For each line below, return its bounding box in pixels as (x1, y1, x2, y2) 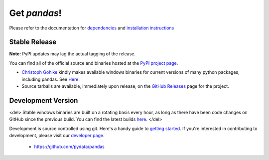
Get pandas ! (9, 7, 62, 18)
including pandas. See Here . (21, 76, 80, 82)
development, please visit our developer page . (9, 133, 105, 139)
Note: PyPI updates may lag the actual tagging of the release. (9, 51, 135, 57)
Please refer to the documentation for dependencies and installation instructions (9, 25, 174, 31)
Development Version (9, 96, 78, 105)
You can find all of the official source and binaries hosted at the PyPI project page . (9, 60, 178, 66)
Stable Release (9, 38, 57, 46)
